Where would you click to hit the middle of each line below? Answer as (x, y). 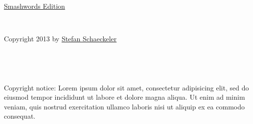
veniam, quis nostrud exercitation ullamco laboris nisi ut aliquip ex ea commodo (124, 106)
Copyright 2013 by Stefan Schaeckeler (60, 38)
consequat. (20, 116)
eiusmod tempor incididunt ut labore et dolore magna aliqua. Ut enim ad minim (125, 97)
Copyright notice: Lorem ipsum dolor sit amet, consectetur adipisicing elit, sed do (126, 87)
